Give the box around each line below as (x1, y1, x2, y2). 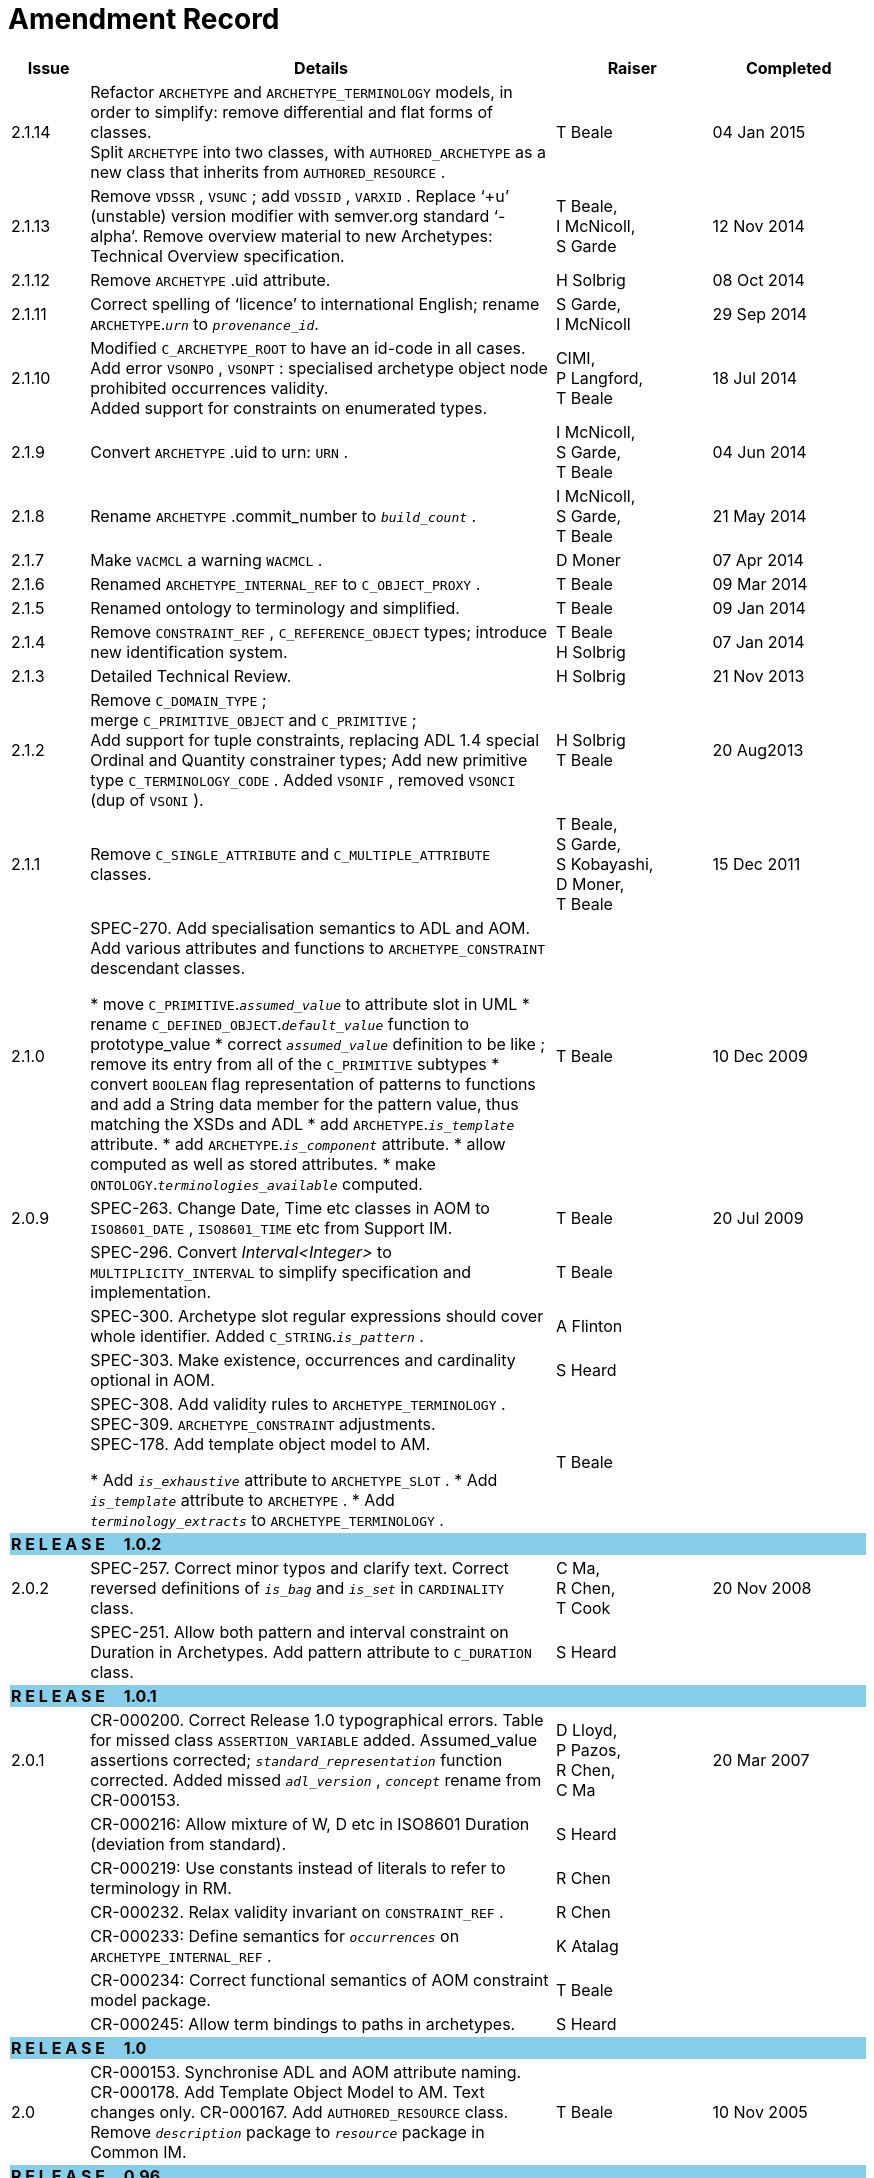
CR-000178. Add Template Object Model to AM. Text (90, 2081, 485, 2102)
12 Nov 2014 (712, 215, 805, 236)
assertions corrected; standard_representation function (90, 1749, 503, 1770)
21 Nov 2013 (712, 665, 805, 686)
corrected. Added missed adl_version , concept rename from (90, 1769, 542, 1790)
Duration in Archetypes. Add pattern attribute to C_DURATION (90, 1641, 532, 1662)
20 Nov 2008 (712, 1577, 812, 1598)
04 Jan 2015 (712, 121, 806, 142)
